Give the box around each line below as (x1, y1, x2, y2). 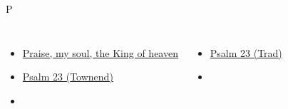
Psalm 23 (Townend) (22, 69, 113, 84)
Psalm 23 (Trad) (210, 45, 282, 60)
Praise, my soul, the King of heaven (22, 45, 178, 60)
